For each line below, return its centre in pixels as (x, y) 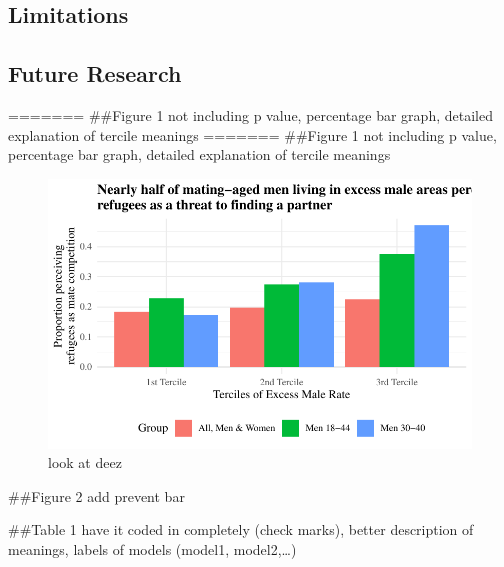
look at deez (85, 462)
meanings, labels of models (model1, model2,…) (152, 548)
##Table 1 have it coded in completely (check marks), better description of (241, 529)
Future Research (95, 73)
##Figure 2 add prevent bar (96, 495)
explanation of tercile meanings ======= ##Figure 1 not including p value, (252, 134)
